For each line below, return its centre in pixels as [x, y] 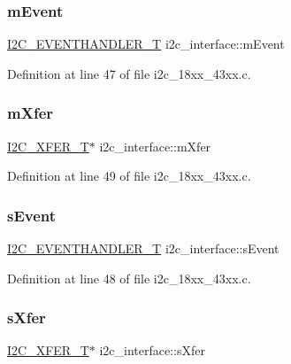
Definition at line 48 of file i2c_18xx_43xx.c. [129, 278]
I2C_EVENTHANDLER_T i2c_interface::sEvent [143, 248]
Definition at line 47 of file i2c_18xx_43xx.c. [129, 73]
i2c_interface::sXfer [152, 350]
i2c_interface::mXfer [155, 146]
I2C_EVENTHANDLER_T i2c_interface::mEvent [146, 44]
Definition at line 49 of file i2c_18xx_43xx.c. [129, 176]
